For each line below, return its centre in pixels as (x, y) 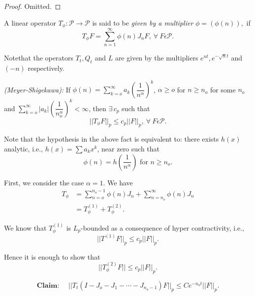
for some (223, 89)
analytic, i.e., (23, 148)
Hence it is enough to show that (52, 256)
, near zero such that (128, 148)
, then (97, 108)
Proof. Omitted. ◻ (32, 6)
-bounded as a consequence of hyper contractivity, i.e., (162, 227)
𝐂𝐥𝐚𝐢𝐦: (48, 285)
